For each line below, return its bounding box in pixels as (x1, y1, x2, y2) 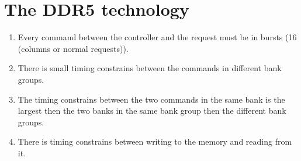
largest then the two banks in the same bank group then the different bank (18, 104, 286, 117)
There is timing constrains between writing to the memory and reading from (18, 135, 292, 148)
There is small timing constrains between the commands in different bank (18, 62, 282, 74)
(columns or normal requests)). (18, 42, 129, 54)
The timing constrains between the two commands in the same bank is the (18, 93, 285, 105)
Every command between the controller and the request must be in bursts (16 (18, 31, 297, 43)
